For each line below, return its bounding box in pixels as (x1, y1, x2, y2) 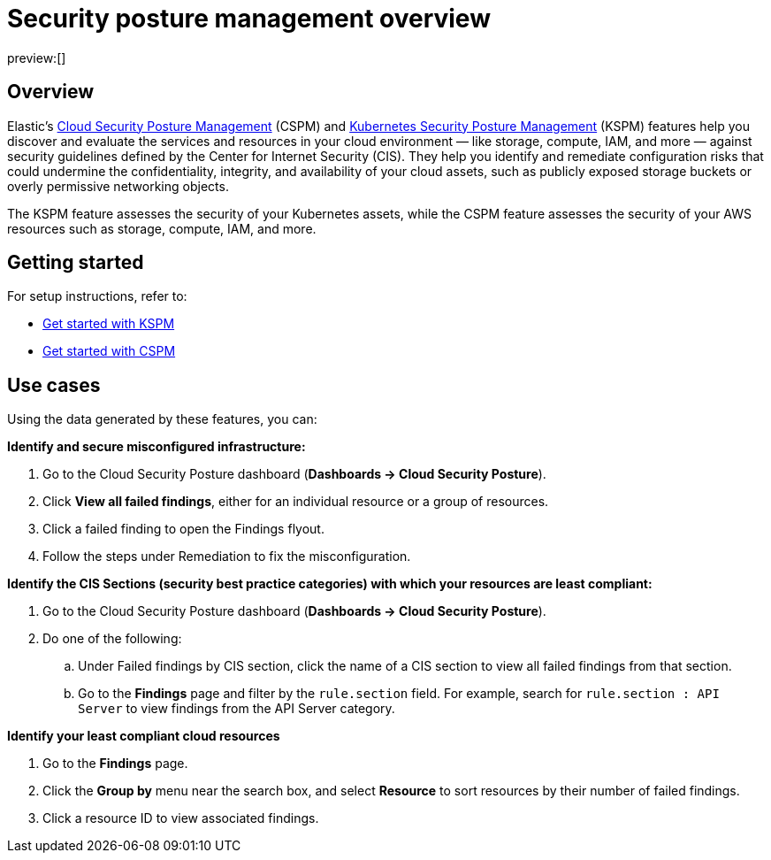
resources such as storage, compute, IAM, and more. (7, 220, 317, 236)
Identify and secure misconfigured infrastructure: (7, 439, 306, 455)
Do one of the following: (42, 631, 182, 647)
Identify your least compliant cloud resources (7, 728, 280, 744)
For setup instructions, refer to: (7, 288, 187, 304)
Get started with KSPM (42, 316, 175, 332)
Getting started (7, 251, 144, 274)
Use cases (7, 373, 101, 396)
